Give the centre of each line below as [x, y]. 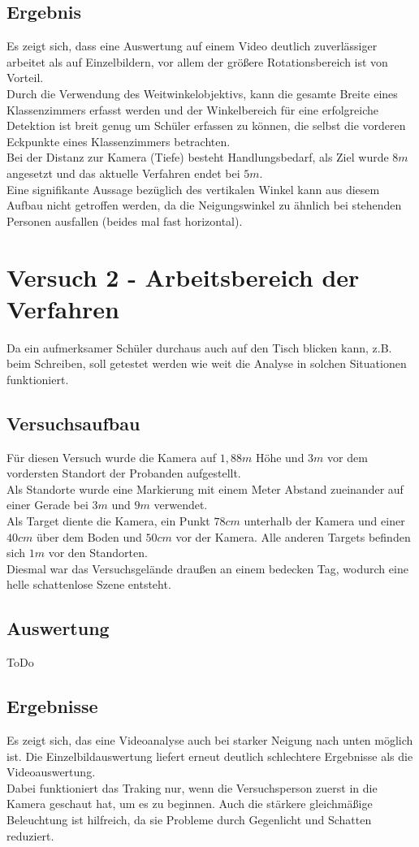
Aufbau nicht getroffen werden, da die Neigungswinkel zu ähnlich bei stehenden [204, 205]
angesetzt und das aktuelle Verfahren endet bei [123, 173]
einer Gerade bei [48, 505]
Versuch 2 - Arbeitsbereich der [183, 277]
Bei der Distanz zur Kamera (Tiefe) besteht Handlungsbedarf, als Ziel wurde [198, 157]
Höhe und [280, 457]
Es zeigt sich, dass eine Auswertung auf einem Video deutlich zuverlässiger [192, 46]
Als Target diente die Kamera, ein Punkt [108, 521]
